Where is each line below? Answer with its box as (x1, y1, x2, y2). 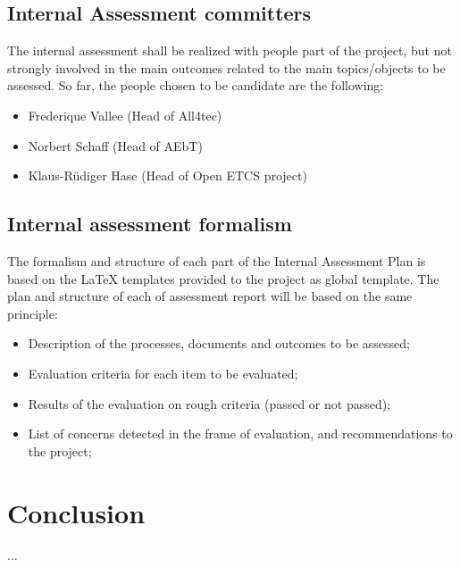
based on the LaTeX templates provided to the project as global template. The (7, 269, 439, 288)
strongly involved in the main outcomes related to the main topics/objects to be (7, 58, 446, 77)
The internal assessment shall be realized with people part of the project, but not (7, 41, 452, 60)
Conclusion (7, 494, 146, 530)
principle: (7, 304, 58, 322)
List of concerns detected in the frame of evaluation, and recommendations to (28, 424, 453, 443)
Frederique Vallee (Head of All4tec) (28, 105, 222, 124)
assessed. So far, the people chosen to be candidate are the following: (7, 76, 384, 95)
